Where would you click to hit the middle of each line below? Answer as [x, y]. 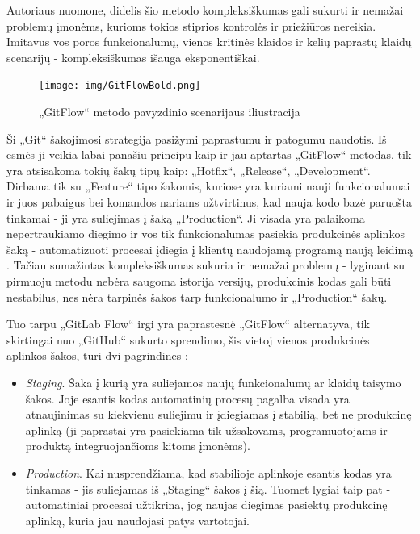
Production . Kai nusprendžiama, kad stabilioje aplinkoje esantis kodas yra [208, 472]
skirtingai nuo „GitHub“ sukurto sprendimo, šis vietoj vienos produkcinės [188, 339]
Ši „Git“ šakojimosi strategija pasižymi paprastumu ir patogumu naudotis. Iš [197, 138]
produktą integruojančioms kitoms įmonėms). [138, 446]
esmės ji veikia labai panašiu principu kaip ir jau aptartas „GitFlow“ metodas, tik [209, 154]
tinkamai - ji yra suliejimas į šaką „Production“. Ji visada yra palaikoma [186, 217]
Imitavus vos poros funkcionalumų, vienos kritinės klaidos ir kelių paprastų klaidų [209, 42]
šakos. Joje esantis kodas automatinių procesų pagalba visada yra [187, 398]
